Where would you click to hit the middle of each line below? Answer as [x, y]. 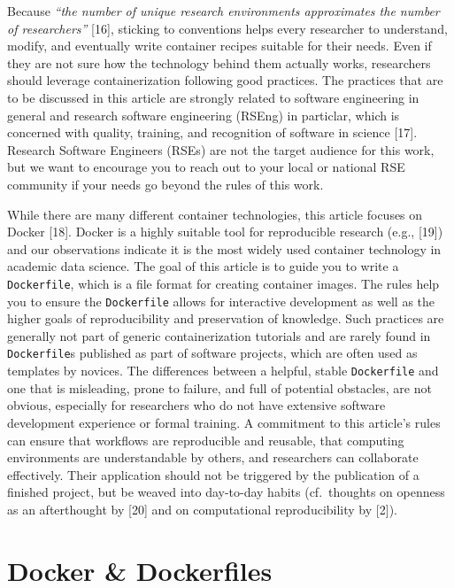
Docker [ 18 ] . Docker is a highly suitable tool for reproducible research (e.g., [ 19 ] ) [225, 232]
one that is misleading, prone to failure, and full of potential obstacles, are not [219, 387]
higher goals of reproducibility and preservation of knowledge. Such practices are [226, 318]
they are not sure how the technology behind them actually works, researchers [219, 62]
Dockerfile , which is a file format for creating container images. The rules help [223, 283]
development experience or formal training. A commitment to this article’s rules [224, 422]
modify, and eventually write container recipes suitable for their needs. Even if [219, 46]
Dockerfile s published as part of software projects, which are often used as [212, 353]
